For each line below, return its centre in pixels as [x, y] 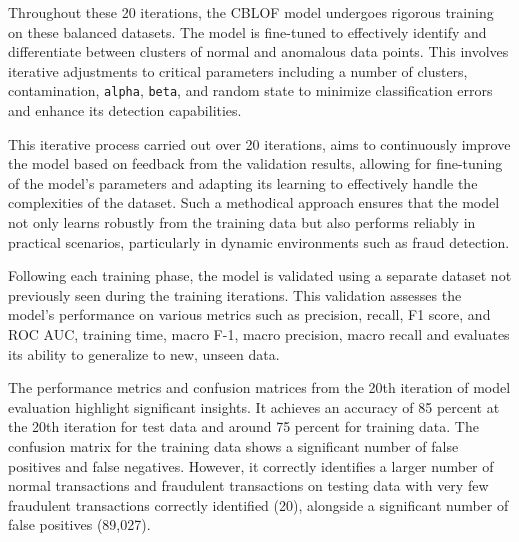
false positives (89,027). [79, 524]
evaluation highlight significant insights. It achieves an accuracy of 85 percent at [254, 406]
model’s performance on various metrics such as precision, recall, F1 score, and [249, 314]
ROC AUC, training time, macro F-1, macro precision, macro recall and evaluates [259, 333]
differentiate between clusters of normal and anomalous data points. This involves [258, 51]
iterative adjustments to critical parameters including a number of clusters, [238, 70]
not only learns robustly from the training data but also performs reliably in [242, 222]
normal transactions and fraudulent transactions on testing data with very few [248, 485]
